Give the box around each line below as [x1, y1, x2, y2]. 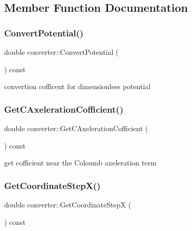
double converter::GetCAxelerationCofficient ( [4, 123, 148, 133]
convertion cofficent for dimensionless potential [4, 81, 151, 92]
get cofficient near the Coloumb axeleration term [4, 157, 157, 168]
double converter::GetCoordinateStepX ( [4, 199, 131, 209]
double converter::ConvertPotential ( [4, 47, 119, 57]
